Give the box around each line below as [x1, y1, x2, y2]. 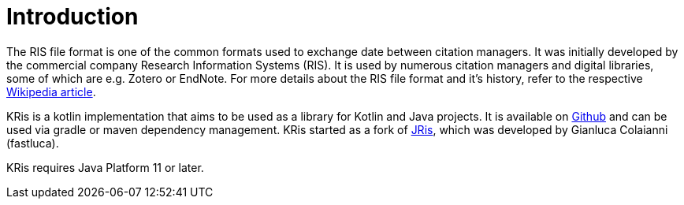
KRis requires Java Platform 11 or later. [6, 160, 204, 174]
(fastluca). [6, 136, 59, 150]
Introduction [6, 3, 139, 30]
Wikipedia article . [6, 84, 96, 99]
